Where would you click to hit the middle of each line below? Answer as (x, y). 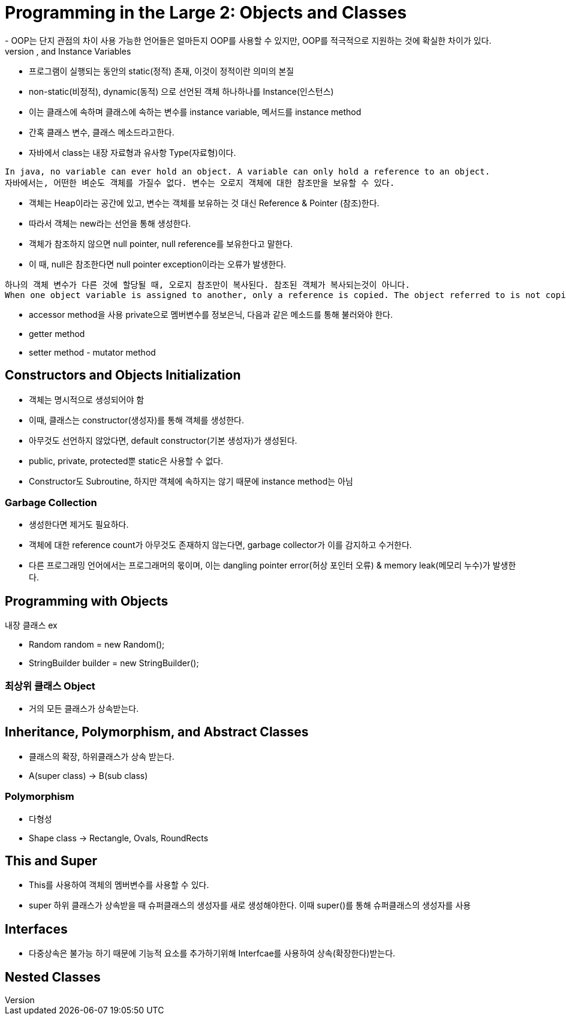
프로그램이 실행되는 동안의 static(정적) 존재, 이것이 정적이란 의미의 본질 (162, 71)
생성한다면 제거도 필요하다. (79, 525)
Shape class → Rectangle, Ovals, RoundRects (119, 838)
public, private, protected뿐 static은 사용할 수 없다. (126, 461)
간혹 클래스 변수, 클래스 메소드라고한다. (102, 132)
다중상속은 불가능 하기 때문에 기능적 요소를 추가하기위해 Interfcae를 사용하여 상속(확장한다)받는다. (212, 953)
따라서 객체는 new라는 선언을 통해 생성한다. (110, 223)
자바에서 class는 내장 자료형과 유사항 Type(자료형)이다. (133, 152)
